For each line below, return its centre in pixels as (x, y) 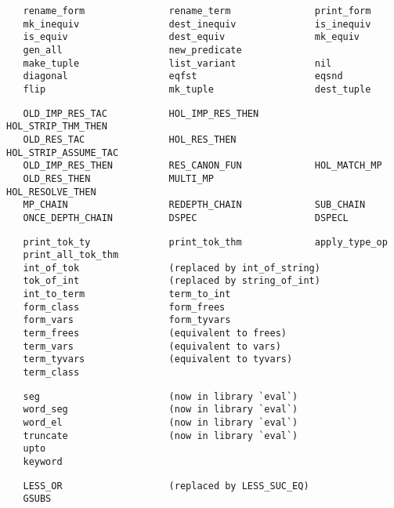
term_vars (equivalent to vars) (152, 346)
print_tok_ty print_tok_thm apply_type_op (205, 242)
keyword (43, 462)
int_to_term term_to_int (127, 294)
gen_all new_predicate (132, 50)
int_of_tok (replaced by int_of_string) (172, 268)
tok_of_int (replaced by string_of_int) (172, 281)
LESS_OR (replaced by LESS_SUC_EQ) (166, 486)
